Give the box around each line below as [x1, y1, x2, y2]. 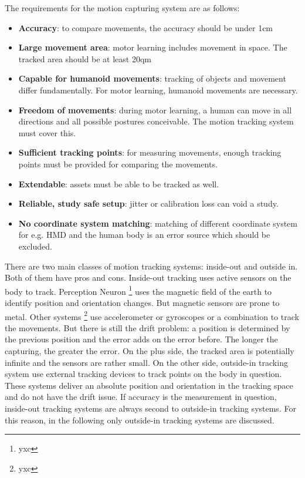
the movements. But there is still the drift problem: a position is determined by [5, 321, 290, 334]
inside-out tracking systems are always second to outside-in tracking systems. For [5, 402, 296, 414]
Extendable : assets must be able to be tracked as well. [18, 177, 219, 190]
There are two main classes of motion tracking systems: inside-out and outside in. [5, 260, 298, 272]
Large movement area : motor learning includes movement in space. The [18, 41, 287, 53]
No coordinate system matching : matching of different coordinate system [18, 217, 298, 229]
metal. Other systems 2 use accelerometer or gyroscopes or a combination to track [5, 308, 299, 322]
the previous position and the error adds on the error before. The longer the [5, 333, 278, 345]
